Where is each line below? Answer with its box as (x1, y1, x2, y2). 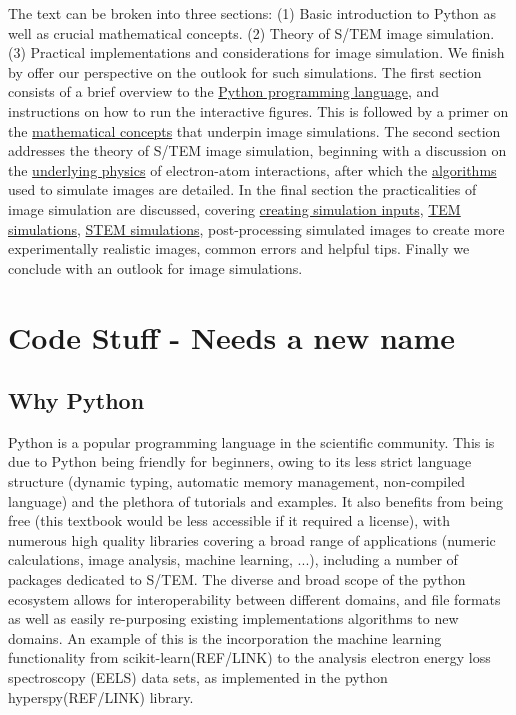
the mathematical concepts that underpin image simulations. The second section (8, 120, 501, 141)
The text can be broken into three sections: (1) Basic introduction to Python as (8, 3, 497, 23)
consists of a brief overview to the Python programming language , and (8, 81, 440, 102)
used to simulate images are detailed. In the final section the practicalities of (8, 179, 477, 200)
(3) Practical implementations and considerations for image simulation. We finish (8, 42, 505, 63)
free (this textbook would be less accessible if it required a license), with (8, 510, 450, 531)
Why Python (8, 385, 145, 416)
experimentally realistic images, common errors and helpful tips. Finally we (8, 238, 470, 259)
